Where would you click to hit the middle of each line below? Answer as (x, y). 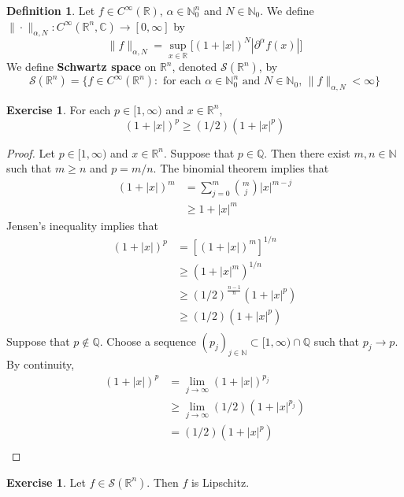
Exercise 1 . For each (59, 109)
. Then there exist (307, 152)
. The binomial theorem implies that (241, 168)
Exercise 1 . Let (46, 482)
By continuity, (41, 364)
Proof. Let (31, 152)
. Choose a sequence (148, 341)
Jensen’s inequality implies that (82, 225)
